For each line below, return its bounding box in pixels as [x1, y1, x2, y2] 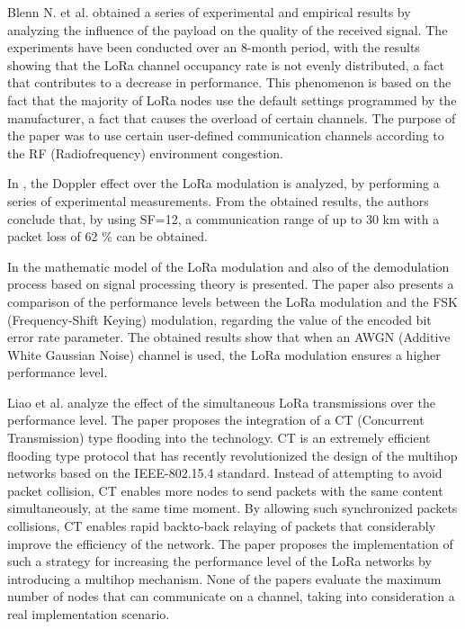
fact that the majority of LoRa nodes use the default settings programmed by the [7, 90, 457, 109]
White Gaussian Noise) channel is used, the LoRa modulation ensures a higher [7, 345, 441, 364]
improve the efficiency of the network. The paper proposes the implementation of [7, 534, 453, 553]
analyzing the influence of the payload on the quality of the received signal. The [7, 20, 448, 39]
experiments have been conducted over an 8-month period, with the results [7, 38, 420, 57]
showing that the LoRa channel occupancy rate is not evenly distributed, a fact [7, 55, 445, 74]
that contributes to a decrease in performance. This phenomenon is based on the [7, 73, 452, 92]
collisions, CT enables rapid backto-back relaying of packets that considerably [7, 517, 436, 535]
